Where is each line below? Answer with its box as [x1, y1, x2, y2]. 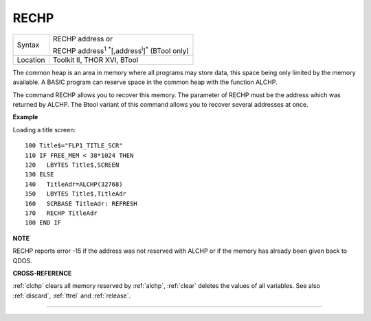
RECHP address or [52, 34, 113, 43]
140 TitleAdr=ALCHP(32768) [25, 180, 123, 188]
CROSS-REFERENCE [12, 269, 72, 277]
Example [12, 113, 38, 121]
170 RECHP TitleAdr [25, 209, 98, 217]
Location [16, 55, 45, 65]
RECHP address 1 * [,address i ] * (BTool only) [52, 45, 189, 55]
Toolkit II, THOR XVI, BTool [52, 55, 139, 65]
